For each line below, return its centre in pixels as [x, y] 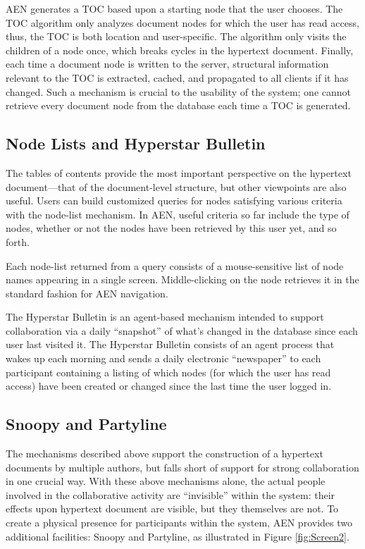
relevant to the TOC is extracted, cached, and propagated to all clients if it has [177, 77]
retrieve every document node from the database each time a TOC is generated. [178, 105]
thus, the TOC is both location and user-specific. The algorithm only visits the [176, 36]
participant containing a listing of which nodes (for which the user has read [168, 372]
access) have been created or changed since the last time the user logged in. [169, 386]
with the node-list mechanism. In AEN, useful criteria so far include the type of [178, 214]
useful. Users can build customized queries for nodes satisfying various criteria [174, 201]
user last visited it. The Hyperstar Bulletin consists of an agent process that [170, 344]
